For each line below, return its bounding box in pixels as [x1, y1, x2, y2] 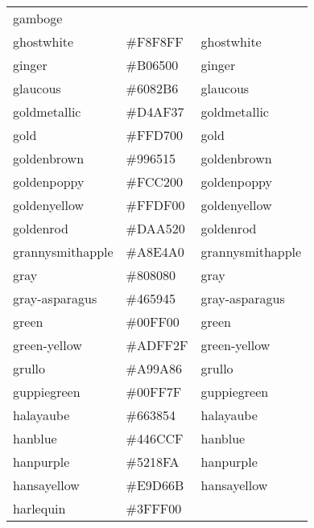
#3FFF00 [126, 499, 182, 518]
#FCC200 [126, 172, 184, 191]
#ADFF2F [126, 336, 188, 354]
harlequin [13, 499, 66, 518]
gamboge [13, 9, 63, 27]
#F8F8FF [126, 32, 184, 51]
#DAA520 [126, 219, 185, 237]
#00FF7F [126, 382, 182, 401]
